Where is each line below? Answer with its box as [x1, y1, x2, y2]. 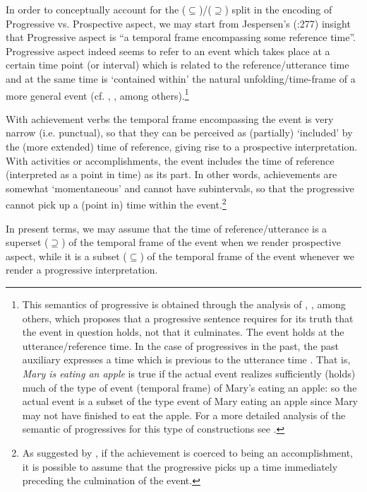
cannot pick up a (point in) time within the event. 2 [6, 195, 227, 212]
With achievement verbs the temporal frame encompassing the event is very [6, 111, 334, 126]
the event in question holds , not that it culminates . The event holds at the [22, 324, 344, 339]
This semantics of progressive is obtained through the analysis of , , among [22, 297, 346, 311]
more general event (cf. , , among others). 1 [6, 86, 189, 102]
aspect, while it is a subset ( [6, 248, 127, 263]
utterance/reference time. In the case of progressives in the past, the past [22, 338, 339, 353]
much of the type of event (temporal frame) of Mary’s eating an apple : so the [22, 380, 357, 394]
